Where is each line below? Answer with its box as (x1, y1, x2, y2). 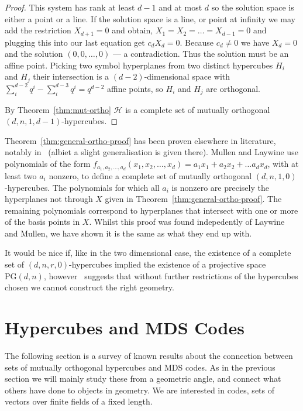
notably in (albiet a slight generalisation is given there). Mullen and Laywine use (5, 146, 298, 158)
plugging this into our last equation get (5, 36, 145, 48)
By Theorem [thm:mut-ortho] (5, 103, 111, 115)
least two (5, 169, 37, 181)
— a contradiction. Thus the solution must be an (112, 47, 289, 60)
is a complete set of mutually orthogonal (125, 103, 270, 115)
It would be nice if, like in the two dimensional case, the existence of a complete (5, 246, 291, 259)
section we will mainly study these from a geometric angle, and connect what (5, 372, 281, 385)
